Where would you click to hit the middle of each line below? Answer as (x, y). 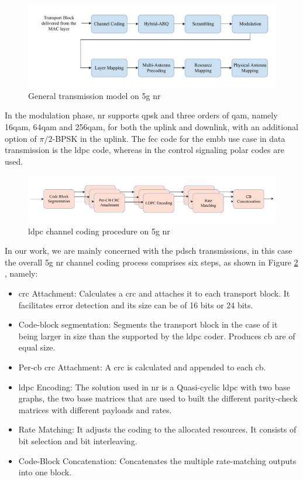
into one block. (45, 472)
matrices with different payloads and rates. (95, 409)
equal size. (37, 347)
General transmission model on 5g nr (94, 95)
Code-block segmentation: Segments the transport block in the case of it (148, 324)
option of (21, 138)
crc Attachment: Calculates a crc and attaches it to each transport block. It (154, 293)
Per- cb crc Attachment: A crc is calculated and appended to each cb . (142, 367)
